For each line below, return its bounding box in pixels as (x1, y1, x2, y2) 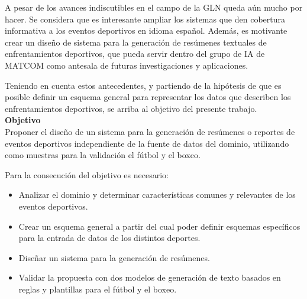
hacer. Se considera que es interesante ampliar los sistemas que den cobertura (5, 12, 285, 25)
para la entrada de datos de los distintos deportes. (18, 232, 201, 244)
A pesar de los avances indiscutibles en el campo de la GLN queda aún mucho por (5, 1, 303, 13)
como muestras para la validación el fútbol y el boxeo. (5, 149, 201, 161)
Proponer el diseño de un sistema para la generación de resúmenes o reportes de (5, 125, 295, 137)
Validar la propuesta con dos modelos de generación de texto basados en (18, 271, 281, 284)
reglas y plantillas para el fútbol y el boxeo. (18, 282, 177, 295)
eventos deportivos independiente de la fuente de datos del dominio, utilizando (5, 137, 289, 149)
